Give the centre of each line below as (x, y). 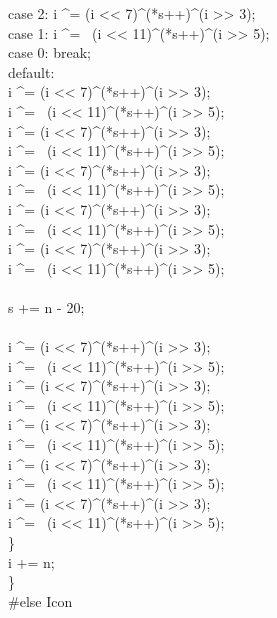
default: (31, 71)
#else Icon (40, 600)
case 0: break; (49, 52)
